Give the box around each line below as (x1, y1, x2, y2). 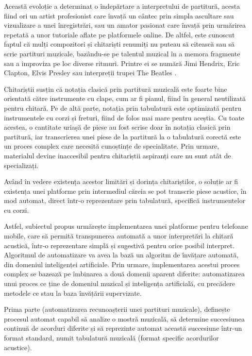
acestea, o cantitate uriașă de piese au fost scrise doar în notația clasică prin (4, 122, 231, 132)
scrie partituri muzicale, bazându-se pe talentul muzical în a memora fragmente (4, 48, 240, 58)
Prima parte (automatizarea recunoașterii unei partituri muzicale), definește (4, 304, 230, 314)
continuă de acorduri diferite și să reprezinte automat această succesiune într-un (4, 323, 242, 333)
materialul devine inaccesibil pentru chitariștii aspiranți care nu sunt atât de (4, 150, 231, 160)
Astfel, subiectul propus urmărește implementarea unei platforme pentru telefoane (4, 221, 248, 231)
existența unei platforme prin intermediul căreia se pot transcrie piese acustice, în (4, 186, 247, 196)
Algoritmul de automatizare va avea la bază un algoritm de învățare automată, (4, 250, 239, 260)
